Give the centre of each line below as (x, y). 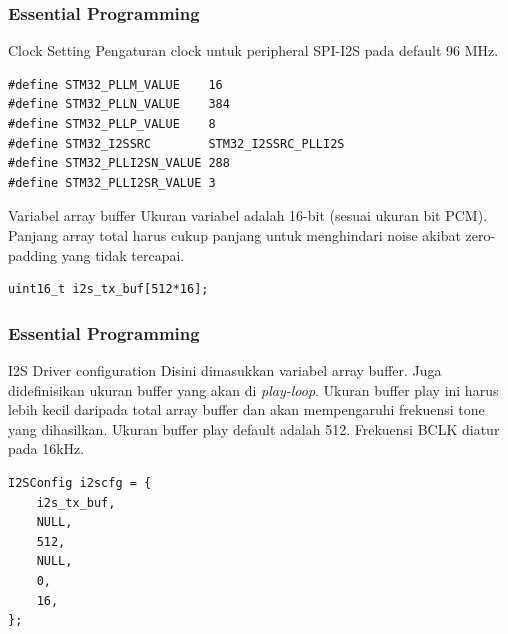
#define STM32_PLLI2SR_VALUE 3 (112, 182)
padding (33, 254)
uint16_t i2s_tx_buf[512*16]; (108, 289)
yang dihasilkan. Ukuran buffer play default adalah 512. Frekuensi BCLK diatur (254, 428)
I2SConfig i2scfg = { (80, 482)
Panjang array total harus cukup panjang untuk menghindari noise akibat (234, 234)
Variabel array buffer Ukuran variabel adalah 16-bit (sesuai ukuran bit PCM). (248, 215)
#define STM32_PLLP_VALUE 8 (112, 124)
